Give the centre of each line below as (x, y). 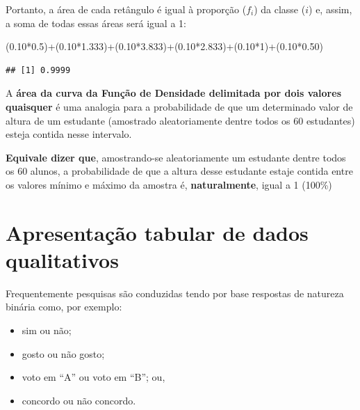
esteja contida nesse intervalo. (69, 134)
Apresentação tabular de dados (157, 232)
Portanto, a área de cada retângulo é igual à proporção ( (126, 9)
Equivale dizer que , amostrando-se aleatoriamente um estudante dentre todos (176, 157)
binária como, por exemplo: (64, 307)
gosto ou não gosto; (63, 353)
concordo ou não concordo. (79, 400)
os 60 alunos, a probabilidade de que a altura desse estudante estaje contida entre (179, 171)
